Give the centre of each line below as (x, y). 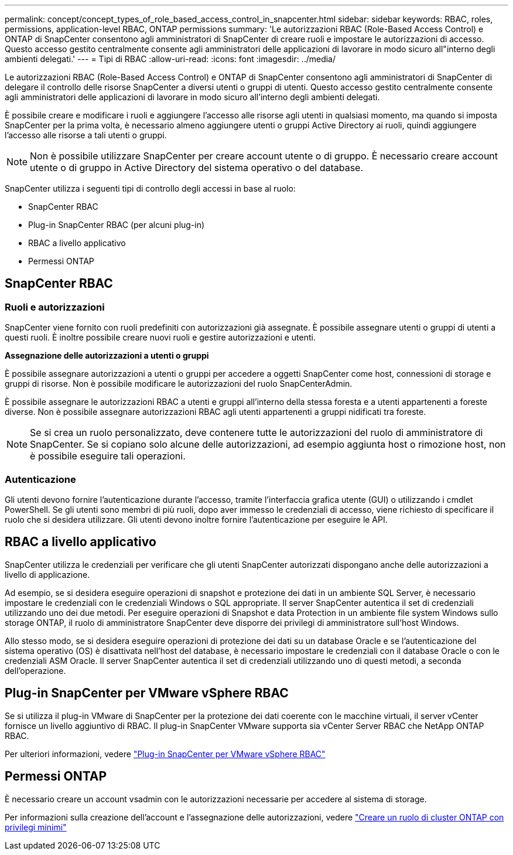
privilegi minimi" (36, 827)
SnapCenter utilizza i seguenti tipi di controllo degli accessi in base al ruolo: (150, 188)
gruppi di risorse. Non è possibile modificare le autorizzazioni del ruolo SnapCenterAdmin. (179, 384)
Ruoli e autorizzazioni (55, 307)
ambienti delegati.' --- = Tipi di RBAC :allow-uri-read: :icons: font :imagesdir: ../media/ (170, 59)
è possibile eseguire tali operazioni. (108, 456)
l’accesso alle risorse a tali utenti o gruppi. (86, 135)
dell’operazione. (35, 670)
